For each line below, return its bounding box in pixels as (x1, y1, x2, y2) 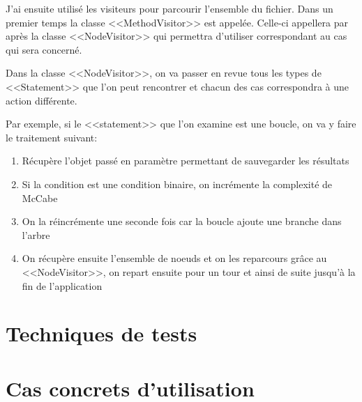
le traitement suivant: (6, 130, 98, 144)
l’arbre (22, 227, 50, 242)
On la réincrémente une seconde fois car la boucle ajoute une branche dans (22, 214, 342, 229)
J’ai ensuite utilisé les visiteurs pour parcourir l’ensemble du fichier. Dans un (6, 1, 333, 15)
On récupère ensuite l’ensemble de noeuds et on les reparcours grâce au (22, 251, 327, 265)
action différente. (6, 93, 77, 107)
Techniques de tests (6, 319, 197, 348)
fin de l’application (22, 278, 103, 293)
